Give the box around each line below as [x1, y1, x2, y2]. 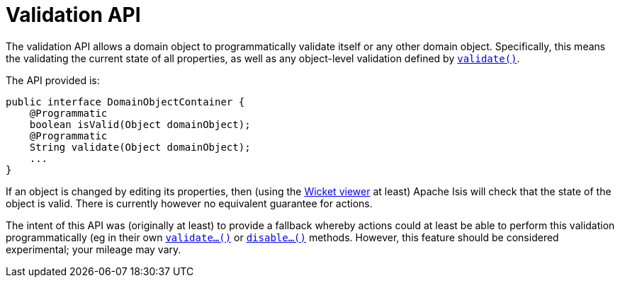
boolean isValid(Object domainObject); [29, 118, 251, 130]
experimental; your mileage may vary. [6, 243, 181, 255]
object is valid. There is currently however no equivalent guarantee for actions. [6, 197, 373, 209]
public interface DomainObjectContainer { [6, 96, 245, 108]
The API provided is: [6, 74, 100, 86]
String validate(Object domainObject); [29, 141, 251, 153]
